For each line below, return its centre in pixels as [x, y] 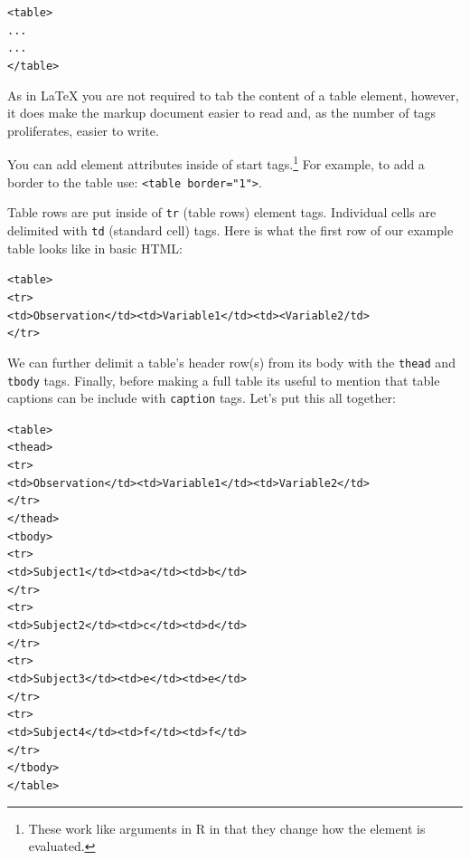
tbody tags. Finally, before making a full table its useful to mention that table [224, 380]
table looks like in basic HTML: [95, 248]
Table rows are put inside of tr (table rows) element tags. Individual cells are [222, 212]
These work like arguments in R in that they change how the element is [227, 828]
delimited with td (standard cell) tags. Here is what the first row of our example [230, 229]
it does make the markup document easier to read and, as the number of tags [222, 113]
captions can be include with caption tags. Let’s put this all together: [202, 398]
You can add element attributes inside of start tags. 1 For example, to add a [216, 163]
